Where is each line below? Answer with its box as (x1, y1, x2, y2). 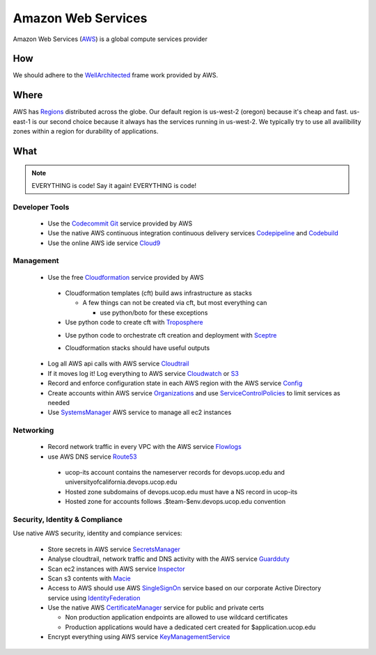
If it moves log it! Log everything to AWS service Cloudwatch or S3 (47, 369, 240, 377)
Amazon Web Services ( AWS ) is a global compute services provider (13, 35, 208, 43)
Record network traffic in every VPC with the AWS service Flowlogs (47, 443, 242, 451)
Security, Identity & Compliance (13, 514, 123, 524)
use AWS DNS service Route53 (47, 452, 137, 461)
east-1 (13, 117, 31, 125)
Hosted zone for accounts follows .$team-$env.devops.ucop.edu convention (65, 498, 286, 506)
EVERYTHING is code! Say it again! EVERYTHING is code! (31, 181, 197, 189)
